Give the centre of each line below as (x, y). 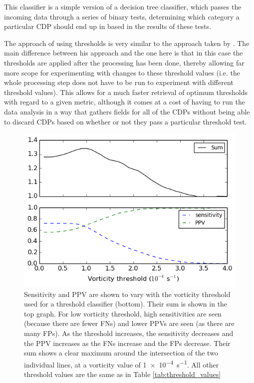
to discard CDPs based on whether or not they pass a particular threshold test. (126, 121)
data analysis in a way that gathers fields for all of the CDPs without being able (127, 111)
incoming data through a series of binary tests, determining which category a (122, 16)
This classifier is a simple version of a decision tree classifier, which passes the (123, 6)
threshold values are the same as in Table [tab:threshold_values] (123, 374)
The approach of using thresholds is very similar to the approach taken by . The (127, 43)
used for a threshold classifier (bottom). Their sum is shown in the (126, 304)
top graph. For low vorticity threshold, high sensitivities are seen (123, 313)
